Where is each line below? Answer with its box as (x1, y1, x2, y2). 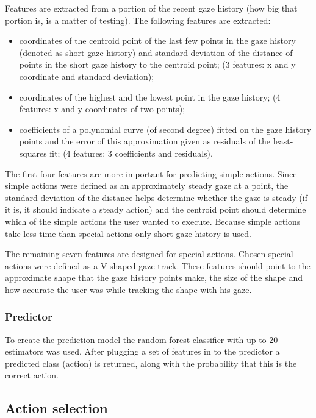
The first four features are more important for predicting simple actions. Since (5, 167, 297, 180)
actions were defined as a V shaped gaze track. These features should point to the (5, 259, 311, 272)
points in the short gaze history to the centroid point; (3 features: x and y (19, 58, 296, 71)
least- (273, 135, 293, 147)
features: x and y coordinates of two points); (19, 102, 185, 115)
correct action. (5, 369, 59, 381)
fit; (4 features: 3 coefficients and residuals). (49, 146, 213, 159)
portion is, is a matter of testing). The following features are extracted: (5, 13, 271, 26)
